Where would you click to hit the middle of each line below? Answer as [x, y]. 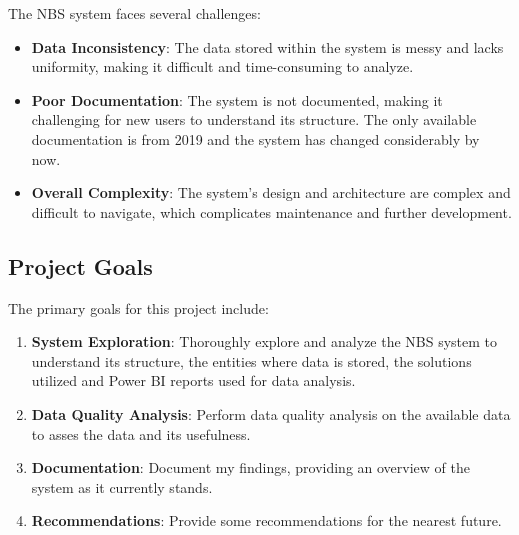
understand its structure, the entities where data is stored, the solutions [251, 360]
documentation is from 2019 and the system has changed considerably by [255, 138]
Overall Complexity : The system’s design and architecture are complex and [271, 192]
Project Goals [80, 265]
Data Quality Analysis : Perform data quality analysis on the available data [271, 413]
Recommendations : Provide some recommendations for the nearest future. [266, 520]
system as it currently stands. [122, 486]
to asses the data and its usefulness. [141, 433]
